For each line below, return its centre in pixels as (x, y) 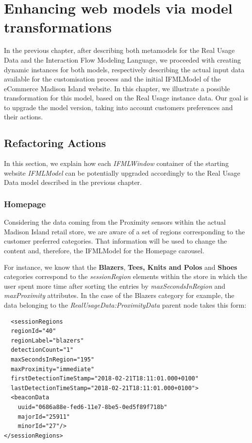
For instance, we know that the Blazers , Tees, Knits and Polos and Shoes (121, 267)
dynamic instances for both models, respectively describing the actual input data (124, 69)
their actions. (24, 117)
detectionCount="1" (42, 350)
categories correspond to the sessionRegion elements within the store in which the (126, 276)
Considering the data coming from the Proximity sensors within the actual (115, 222)
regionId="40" (34, 331)
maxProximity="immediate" (53, 369)
